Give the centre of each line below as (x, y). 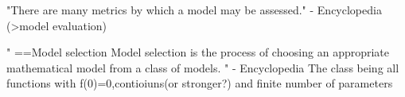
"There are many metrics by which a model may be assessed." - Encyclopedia (194, 10)
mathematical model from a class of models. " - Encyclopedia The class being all (203, 67)
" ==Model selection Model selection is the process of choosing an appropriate (198, 52)
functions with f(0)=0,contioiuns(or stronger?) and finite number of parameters (200, 83)
